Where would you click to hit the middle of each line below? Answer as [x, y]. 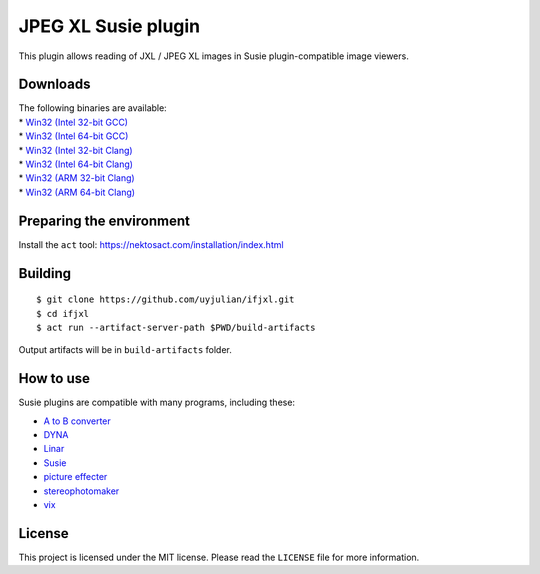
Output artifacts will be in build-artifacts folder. [125, 350]
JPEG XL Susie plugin [109, 26]
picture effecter [75, 477]
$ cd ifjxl [63, 313]
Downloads [54, 84]
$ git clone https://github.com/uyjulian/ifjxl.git [165, 299]
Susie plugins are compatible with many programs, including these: [156, 402]
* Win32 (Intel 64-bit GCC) [73, 136]
